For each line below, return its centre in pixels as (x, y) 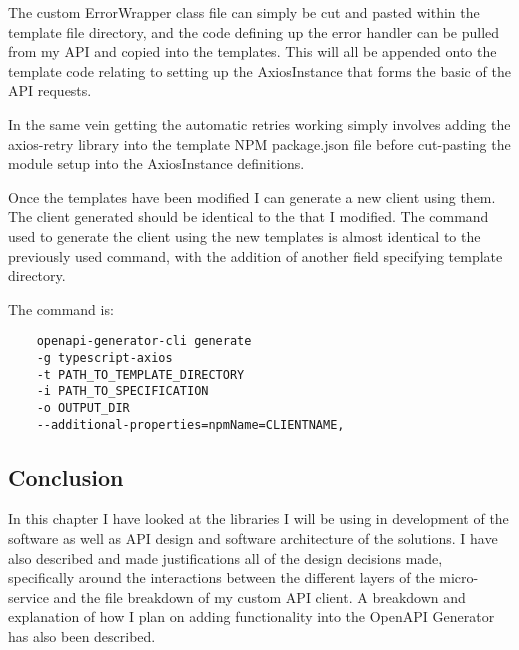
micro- (459, 577)
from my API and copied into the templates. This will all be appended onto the (252, 51)
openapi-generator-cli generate (144, 341)
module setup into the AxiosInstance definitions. (156, 163)
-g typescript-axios (104, 357)
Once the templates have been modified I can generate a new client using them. (252, 196)
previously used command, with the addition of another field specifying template (255, 255)
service (28, 596)
